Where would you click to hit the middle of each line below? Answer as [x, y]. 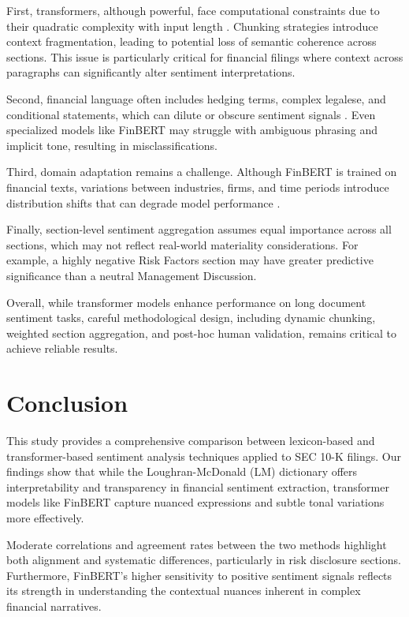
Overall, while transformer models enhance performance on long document [186, 302]
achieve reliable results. [62, 348]
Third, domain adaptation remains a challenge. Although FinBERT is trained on [202, 172]
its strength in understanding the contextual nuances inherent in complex [184, 591]
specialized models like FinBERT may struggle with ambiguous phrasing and [192, 130]
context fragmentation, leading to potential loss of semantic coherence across [191, 41]
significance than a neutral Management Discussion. [132, 275]
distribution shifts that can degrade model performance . [143, 202]
